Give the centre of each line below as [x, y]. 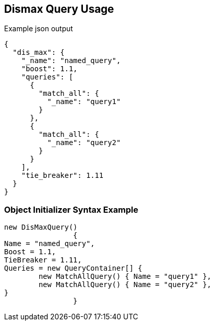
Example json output [39, 29]
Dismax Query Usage [59, 9]
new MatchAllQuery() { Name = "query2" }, [125, 285]
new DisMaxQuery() [41, 227]
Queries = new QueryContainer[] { [73, 268]
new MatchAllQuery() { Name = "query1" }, [125, 277]
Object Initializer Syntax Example [71, 209]
